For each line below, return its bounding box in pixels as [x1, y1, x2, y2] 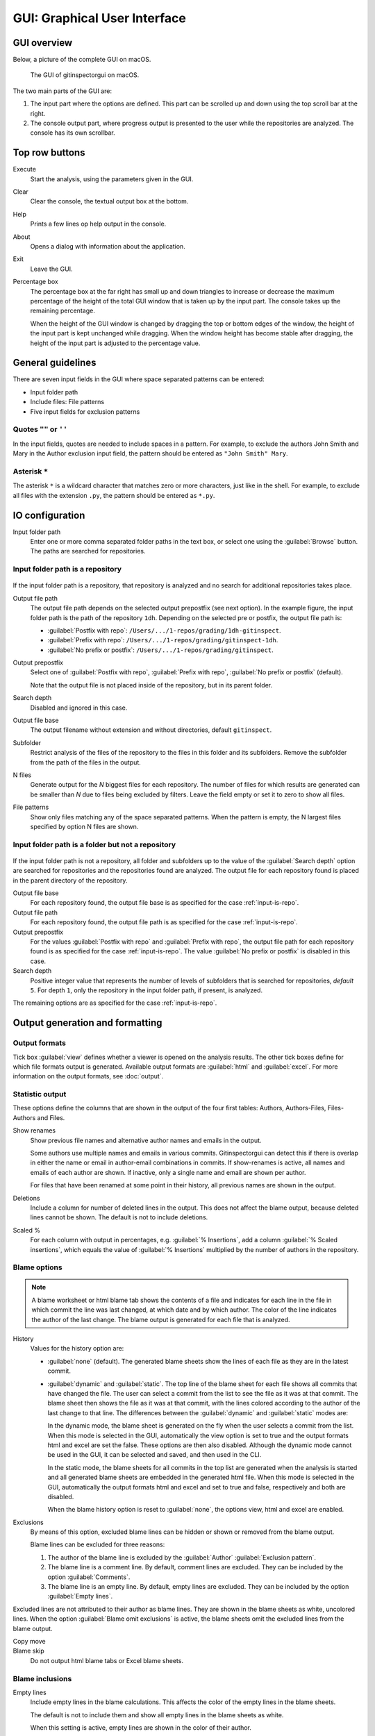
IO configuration [12, 509, 85, 521]
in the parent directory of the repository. [12, 876, 128, 885]
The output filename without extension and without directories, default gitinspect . [30, 726, 272, 734]
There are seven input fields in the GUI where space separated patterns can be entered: [12, 375, 265, 383]
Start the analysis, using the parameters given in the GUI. [30, 174, 194, 183]
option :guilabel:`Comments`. [47, 1573, 131, 1581]
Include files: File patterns [30, 398, 104, 406]
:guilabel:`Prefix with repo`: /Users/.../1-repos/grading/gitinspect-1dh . [47, 636, 278, 644]
